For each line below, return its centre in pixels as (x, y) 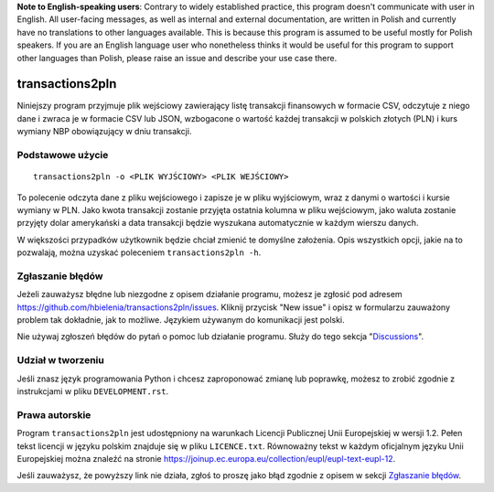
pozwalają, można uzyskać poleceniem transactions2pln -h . (139, 252)
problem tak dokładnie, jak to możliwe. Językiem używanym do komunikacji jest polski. (181, 320)
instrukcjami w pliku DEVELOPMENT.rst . (93, 391)
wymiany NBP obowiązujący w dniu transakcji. (104, 132)
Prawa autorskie (54, 414)
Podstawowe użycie (63, 155)
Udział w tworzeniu (60, 360)
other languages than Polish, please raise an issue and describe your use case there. (177, 58)
